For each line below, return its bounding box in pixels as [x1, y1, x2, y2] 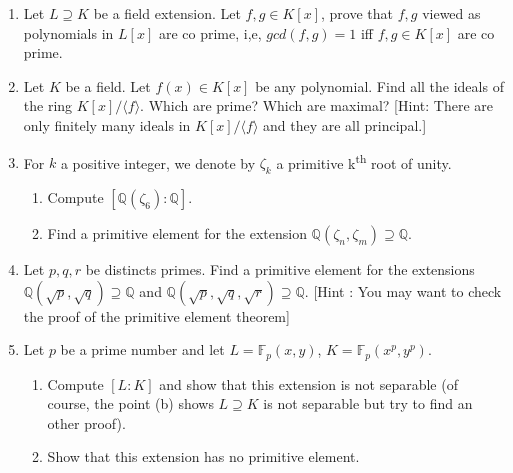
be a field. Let [65, 75, 151, 96]
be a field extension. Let [93, 3, 241, 23]
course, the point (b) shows [47, 393, 214, 414]
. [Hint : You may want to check [304, 280, 502, 301]
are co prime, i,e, [158, 22, 262, 43]
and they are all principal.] [263, 114, 427, 135]
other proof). [47, 412, 126, 433]
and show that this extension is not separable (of [159, 373, 458, 394]
